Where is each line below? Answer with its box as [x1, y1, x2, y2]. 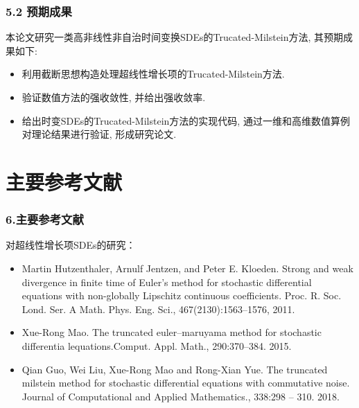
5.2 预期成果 [6, 2, 72, 19]
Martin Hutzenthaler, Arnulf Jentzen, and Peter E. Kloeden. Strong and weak [21, 260, 353, 275]
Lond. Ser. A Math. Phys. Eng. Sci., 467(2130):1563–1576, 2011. [21, 301, 295, 316]
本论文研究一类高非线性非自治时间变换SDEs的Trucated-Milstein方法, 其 [6, 30, 324, 44]
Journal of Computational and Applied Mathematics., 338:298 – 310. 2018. [21, 389, 340, 403]
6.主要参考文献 [6, 211, 84, 228]
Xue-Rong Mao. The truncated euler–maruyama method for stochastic [21, 325, 322, 339]
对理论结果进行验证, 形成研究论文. [21, 127, 177, 141]
